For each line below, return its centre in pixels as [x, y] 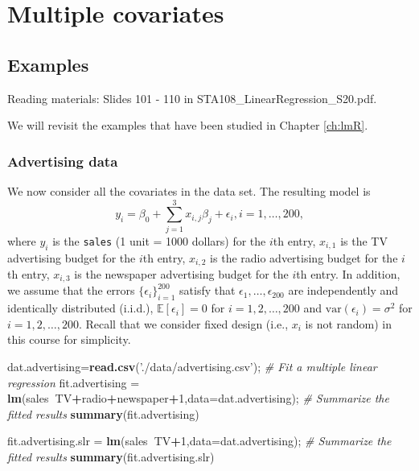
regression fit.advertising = [74, 382]
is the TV [364, 240]
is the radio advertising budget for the [304, 257]
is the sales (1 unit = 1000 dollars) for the [159, 240]
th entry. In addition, [348, 273]
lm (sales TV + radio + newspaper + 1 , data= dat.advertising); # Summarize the [198, 398]
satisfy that [207, 290]
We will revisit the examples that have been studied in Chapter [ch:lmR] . [188, 125]
